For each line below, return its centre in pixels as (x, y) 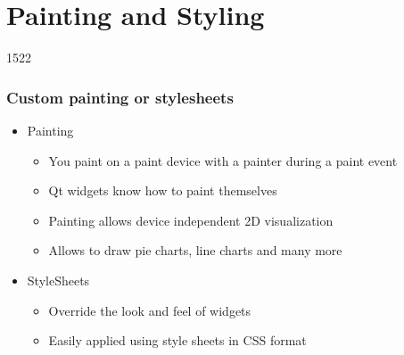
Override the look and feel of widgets (150, 310)
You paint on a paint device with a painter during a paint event (223, 160)
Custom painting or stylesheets (120, 97)
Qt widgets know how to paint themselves (163, 190)
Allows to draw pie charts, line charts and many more (195, 250)
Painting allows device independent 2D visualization (191, 220)
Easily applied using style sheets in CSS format (177, 340)
